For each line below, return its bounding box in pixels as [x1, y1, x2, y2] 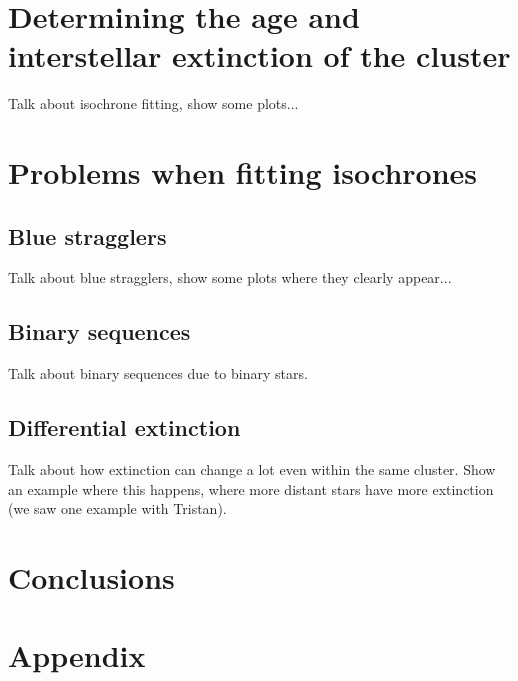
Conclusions [8, 557, 175, 598]
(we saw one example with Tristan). [8, 498, 227, 519]
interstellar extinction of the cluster [8, 35, 511, 76]
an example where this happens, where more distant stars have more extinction [8, 478, 494, 499]
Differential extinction [8, 412, 241, 443]
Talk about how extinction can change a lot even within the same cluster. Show [8, 459, 496, 480]
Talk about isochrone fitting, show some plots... [8, 93, 299, 114]
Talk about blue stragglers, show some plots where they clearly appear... [8, 267, 452, 288]
